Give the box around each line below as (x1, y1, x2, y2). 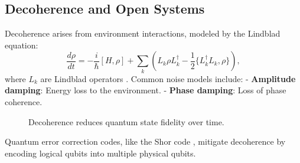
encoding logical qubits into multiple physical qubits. (5, 146, 196, 159)
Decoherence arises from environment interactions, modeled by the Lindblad (5, 27, 281, 40)
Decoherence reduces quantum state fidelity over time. (28, 115, 224, 128)
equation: (5, 38, 38, 51)
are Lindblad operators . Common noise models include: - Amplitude (40, 72, 296, 84)
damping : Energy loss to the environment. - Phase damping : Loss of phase (5, 84, 286, 96)
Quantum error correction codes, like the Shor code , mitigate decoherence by (5, 135, 286, 148)
